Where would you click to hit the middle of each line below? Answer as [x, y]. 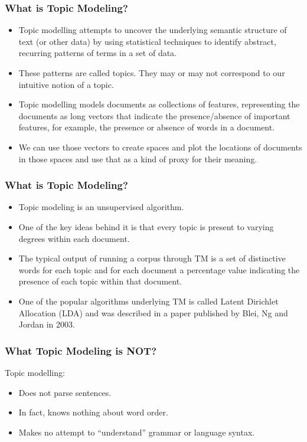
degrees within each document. [74, 238]
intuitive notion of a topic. [66, 84]
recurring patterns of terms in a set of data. [97, 53]
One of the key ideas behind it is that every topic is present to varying [146, 226]
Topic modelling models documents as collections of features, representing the [159, 104]
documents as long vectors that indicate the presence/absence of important [154, 115]
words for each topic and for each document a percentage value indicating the [159, 269]
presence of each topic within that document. [100, 281]
